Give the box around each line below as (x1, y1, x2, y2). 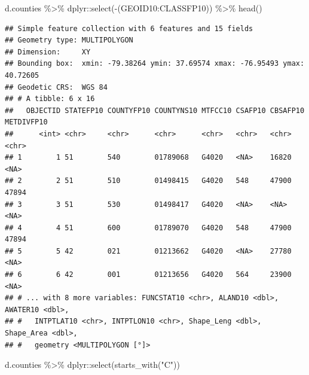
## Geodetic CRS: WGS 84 (5, 83, 108, 92)
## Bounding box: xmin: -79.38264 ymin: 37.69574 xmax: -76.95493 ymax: (5, 59, 305, 68)
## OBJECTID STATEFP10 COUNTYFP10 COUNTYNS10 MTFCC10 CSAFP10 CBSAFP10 (5, 106, 305, 115)
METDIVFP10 (5, 118, 48, 127)
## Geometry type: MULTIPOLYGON (5, 36, 133, 45)
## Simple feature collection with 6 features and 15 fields (5, 24, 253, 33)
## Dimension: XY (5, 47, 91, 56)
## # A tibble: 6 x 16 (5, 94, 95, 103)
